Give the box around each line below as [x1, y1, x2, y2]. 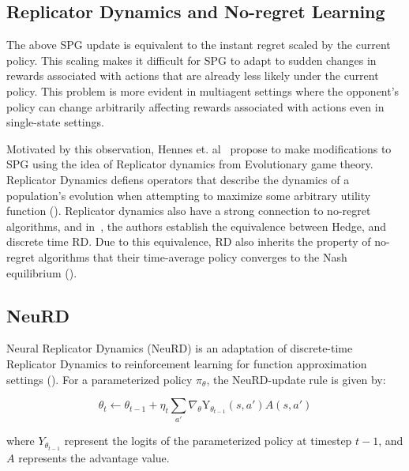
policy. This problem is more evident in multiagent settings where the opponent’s [6, 82, 400, 99]
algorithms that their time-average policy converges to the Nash [38, 248, 347, 265]
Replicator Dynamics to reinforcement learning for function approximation [6, 355, 367, 371]
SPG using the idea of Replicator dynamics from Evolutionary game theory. [6, 156, 373, 172]
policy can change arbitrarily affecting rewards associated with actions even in [6, 98, 385, 115]
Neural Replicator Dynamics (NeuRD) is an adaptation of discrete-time [6, 340, 353, 356]
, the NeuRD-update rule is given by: [206, 371, 386, 387]
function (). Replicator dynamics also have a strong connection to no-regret [6, 202, 371, 219]
